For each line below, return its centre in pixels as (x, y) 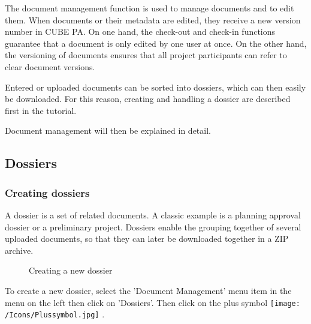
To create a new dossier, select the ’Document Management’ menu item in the (148, 290)
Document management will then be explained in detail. (108, 130)
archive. (19, 250)
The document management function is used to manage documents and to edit (150, 8)
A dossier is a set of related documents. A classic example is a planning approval (153, 214)
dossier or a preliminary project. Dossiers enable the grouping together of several (153, 226)
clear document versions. (50, 66)
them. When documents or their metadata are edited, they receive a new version (153, 19)
